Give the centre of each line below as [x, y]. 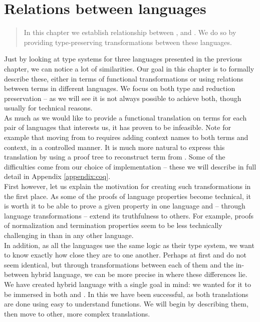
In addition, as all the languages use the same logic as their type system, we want [129, 245]
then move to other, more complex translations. [77, 313]
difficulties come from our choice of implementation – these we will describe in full [130, 166]
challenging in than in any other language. [69, 235]
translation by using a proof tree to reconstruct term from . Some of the [115, 157]
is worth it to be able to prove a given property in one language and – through [125, 206]
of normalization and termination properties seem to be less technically [113, 225]
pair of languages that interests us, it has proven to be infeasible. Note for [117, 127]
